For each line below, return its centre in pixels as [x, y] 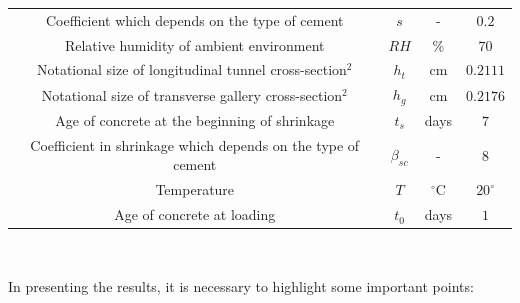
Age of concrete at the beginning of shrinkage [195, 119]
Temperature [195, 189]
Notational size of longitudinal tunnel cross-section [191, 69]
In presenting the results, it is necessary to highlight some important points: [241, 285]
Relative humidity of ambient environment [194, 44]
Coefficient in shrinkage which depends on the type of [195, 144]
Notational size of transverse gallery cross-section [192, 94]
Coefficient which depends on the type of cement [194, 19]
